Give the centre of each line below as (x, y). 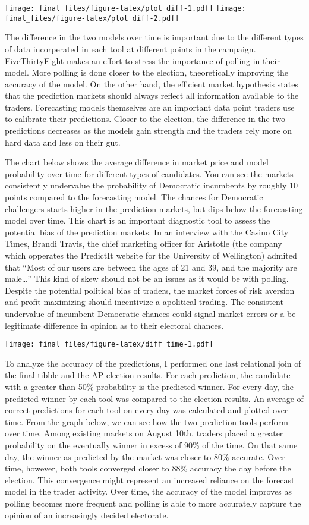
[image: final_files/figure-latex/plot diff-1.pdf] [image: (125, 8)
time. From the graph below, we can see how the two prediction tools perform (146, 421)
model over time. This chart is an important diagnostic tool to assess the (138, 220)
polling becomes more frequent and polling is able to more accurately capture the (153, 503)
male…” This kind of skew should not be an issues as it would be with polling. (147, 279)
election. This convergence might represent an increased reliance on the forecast (150, 480)
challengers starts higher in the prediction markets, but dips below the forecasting (154, 208)
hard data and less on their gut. (63, 142)
